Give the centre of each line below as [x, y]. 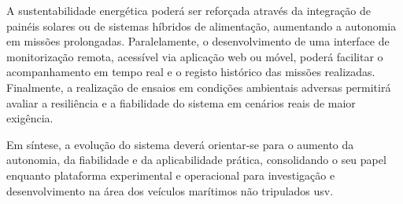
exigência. [30, 118]
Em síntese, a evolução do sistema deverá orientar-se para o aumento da [180, 144]
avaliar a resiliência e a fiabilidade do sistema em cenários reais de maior [181, 102]
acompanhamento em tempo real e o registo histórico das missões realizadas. [191, 72]
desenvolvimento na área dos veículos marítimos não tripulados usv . [170, 190]
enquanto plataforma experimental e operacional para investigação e [171, 175]
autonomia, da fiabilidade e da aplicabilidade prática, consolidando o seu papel [196, 160]
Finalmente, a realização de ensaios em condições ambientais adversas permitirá [199, 87]
